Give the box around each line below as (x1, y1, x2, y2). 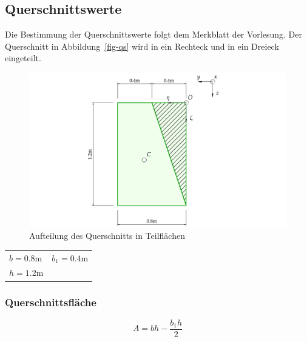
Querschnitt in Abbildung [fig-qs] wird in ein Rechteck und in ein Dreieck (5, 39, 279, 52)
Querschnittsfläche (5, 295, 96, 310)
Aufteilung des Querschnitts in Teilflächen (29, 229, 185, 242)
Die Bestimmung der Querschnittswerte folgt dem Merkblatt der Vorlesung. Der (5, 28, 302, 41)
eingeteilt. (5, 52, 41, 64)
